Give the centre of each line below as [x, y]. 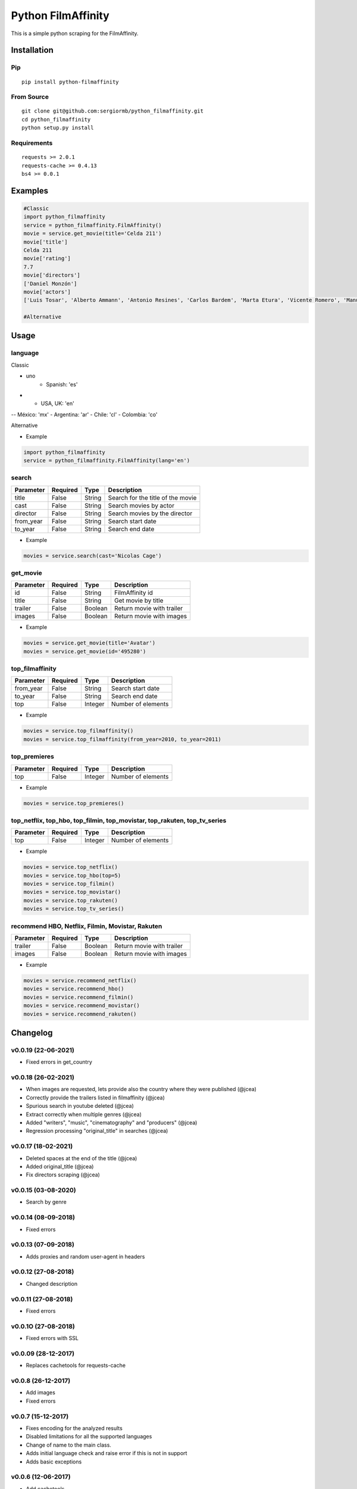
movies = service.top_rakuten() [71, 900]
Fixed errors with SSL [52, 1338]
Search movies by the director [150, 513]
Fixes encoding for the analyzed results [74, 1428]
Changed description [52, 1284]
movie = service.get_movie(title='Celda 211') [93, 233]
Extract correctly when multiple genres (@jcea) [84, 1114]
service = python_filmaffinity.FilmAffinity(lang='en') [107, 460]
